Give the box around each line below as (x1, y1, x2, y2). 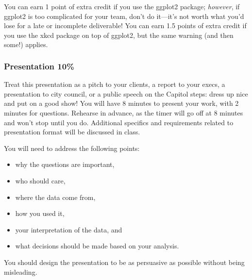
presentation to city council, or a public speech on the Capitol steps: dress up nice (4, 88, 248, 99)
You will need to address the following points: (4, 143, 140, 153)
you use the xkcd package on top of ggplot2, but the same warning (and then (4, 30, 234, 40)
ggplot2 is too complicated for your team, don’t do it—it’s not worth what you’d (4, 11, 244, 21)
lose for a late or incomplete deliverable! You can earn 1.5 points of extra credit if (4, 20, 247, 31)
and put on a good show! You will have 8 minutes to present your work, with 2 (4, 98, 239, 108)
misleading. (4, 266, 37, 277)
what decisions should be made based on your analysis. (15, 241, 179, 251)
